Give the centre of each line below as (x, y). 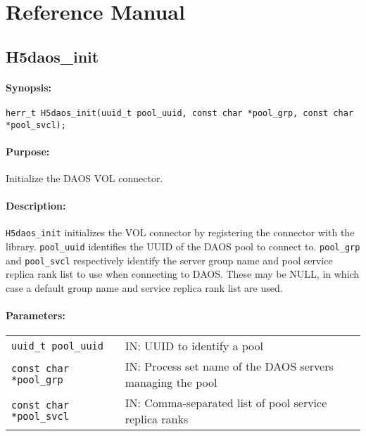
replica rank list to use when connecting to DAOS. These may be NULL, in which (183, 274)
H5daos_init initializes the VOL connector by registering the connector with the (180, 232)
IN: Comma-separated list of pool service (226, 403)
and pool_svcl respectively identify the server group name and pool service (169, 260)
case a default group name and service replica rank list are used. (144, 288)
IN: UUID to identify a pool (194, 346)
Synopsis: (29, 87)
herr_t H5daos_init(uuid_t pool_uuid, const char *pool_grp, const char (179, 113)
